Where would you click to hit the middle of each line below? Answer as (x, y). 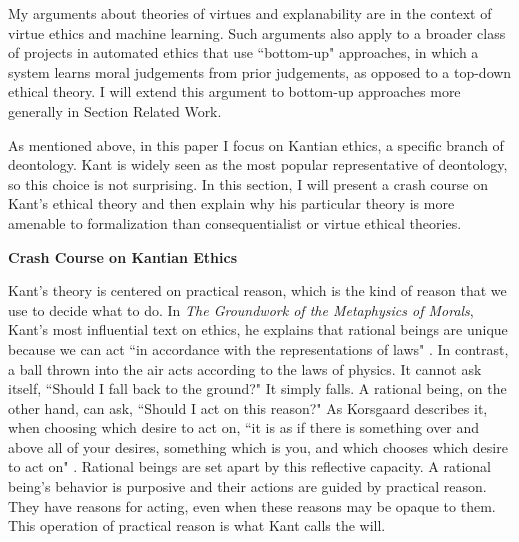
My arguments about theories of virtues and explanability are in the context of (250, 13)
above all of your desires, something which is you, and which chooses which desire (258, 446)
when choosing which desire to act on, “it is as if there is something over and (244, 427)
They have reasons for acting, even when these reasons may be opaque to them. (252, 505)
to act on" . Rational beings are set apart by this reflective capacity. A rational (249, 466)
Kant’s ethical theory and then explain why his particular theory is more (231, 203)
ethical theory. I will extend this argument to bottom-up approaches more (234, 91)
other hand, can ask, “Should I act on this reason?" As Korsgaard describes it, (248, 407)
